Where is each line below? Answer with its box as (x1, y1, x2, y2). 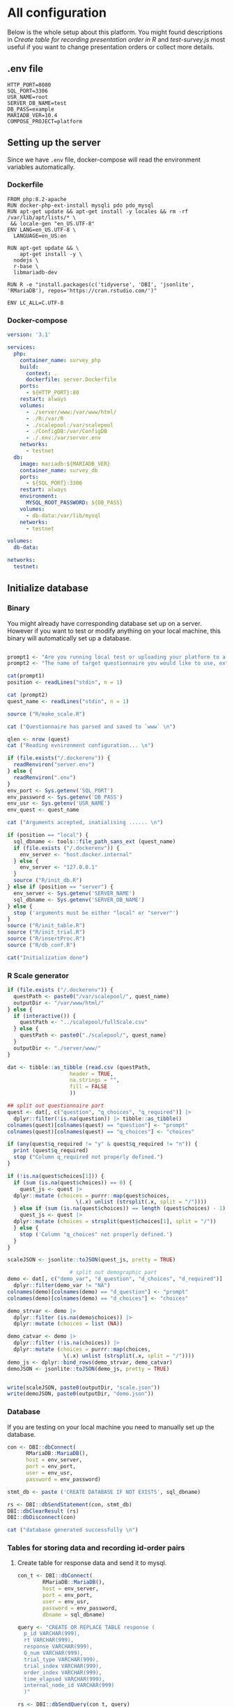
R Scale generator (7, 970, 70, 980)
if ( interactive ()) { (13, 1012, 77, 1019)
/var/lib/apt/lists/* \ (7, 214, 77, 221)
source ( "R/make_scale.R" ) (7, 710, 86, 718)
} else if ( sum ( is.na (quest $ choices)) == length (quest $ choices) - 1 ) (13, 1205, 226, 1212)
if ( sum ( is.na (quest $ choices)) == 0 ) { (13, 1179, 132, 1186)
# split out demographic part (69, 1269, 157, 1276)
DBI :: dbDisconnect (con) (7, 1514, 77, 1521)
